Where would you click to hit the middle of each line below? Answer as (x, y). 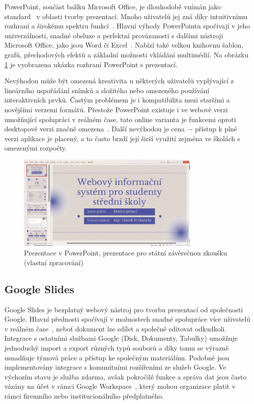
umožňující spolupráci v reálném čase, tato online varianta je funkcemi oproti (120, 119)
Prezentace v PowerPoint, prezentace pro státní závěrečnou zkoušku (126, 253)
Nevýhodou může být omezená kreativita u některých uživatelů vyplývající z (119, 81)
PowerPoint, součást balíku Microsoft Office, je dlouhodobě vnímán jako (113, 6)
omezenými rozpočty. (36, 148)
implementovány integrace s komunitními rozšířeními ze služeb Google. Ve (115, 367)
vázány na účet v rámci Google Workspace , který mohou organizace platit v (120, 386)
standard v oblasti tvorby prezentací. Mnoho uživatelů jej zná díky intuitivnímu (126, 16)
